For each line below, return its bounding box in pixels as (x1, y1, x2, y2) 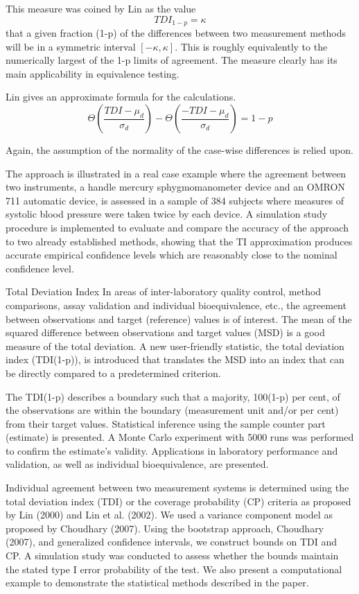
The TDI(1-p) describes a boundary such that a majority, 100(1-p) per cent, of (6, 389, 340, 403)
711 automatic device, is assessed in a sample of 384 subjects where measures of (6, 193, 344, 207)
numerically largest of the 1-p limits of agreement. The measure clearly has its (6, 53, 338, 67)
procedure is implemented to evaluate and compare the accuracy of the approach (6, 220, 349, 234)
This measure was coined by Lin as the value (6, 1, 196, 15)
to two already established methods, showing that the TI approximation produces (6, 234, 353, 248)
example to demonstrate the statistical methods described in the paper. (6, 575, 309, 590)
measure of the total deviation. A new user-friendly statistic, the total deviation (6, 338, 344, 353)
